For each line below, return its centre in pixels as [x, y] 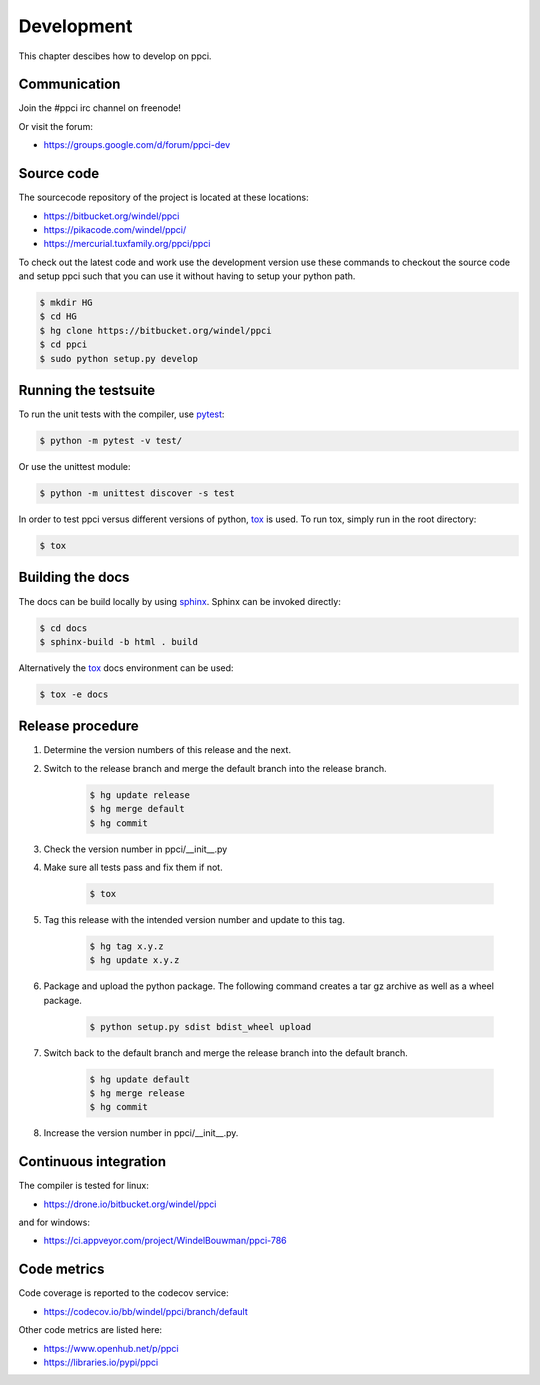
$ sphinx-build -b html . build [119, 641]
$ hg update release [139, 794]
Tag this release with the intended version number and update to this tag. [194, 919]
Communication [69, 84]
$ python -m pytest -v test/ [111, 441]
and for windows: [54, 1222]
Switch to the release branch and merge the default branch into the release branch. [215, 768]
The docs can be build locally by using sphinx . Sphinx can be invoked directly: [180, 601]
